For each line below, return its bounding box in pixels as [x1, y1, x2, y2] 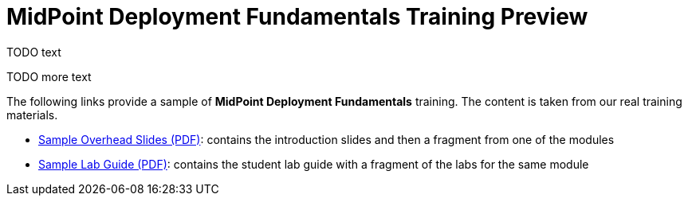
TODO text [6, 45, 61, 59]
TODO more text [6, 69, 92, 84]
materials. [6, 107, 58, 122]
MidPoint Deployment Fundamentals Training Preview [6, 3, 588, 30]
